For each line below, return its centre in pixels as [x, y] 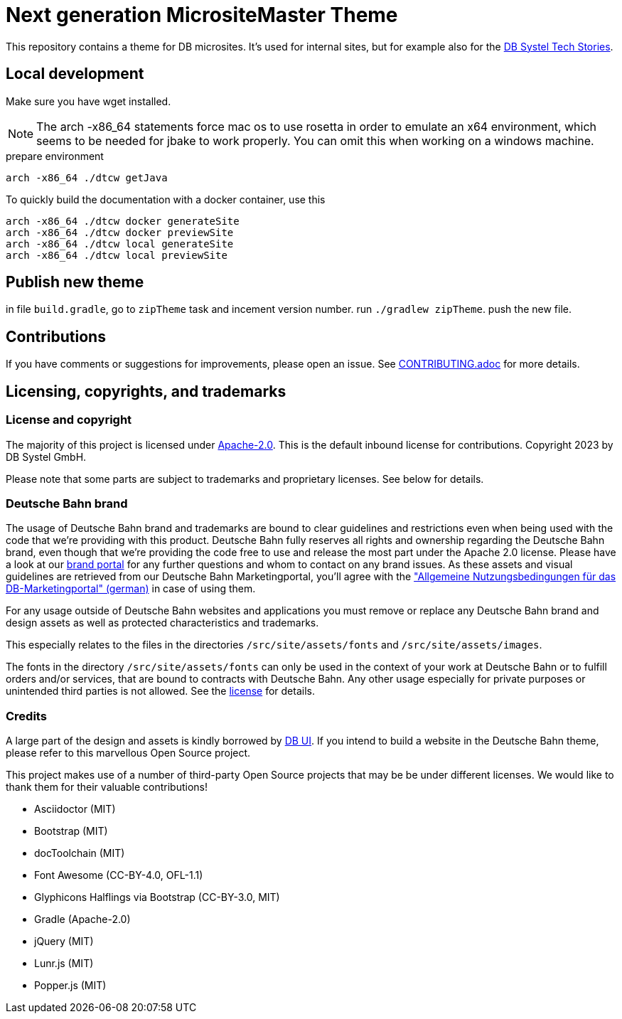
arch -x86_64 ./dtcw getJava [87, 177]
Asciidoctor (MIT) [75, 809]
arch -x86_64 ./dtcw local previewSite [117, 255]
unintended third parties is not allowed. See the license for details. [160, 691]
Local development [75, 74]
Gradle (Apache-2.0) [82, 919]
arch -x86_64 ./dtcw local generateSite [120, 244]
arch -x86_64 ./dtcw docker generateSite [123, 221]
